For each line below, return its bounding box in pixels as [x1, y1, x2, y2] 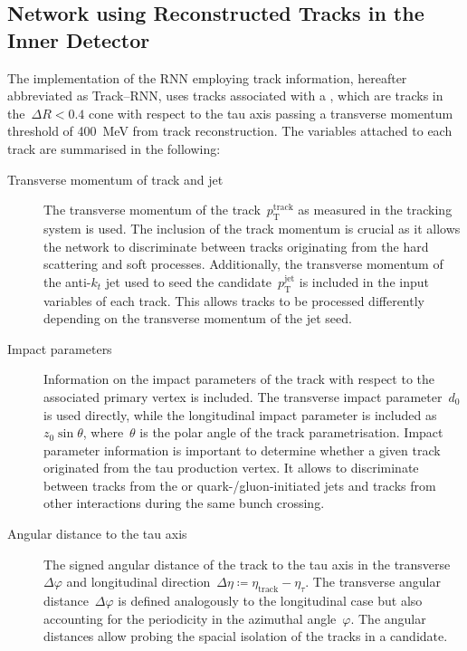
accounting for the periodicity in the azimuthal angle [43, 608, 337, 627]
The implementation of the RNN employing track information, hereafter [7, 68, 407, 87]
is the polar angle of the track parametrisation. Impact [139, 423, 443, 442]
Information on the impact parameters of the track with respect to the [43, 369, 434, 388]
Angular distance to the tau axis [7, 524, 187, 543]
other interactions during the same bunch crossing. [43, 493, 325, 512]
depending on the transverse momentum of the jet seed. [43, 309, 352, 328]
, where [82, 423, 124, 442]
